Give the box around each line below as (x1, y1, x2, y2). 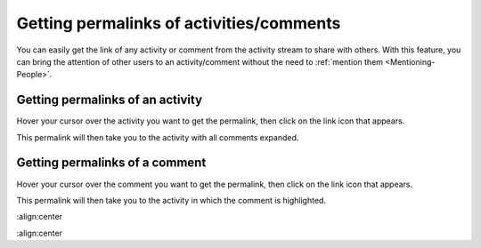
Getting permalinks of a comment (16, 156, 207, 171)
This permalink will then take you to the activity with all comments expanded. (16, 132, 299, 142)
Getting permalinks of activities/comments (16, 13, 341, 33)
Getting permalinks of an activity (16, 92, 203, 108)
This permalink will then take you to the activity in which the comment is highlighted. (16, 195, 327, 205)
